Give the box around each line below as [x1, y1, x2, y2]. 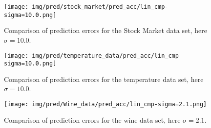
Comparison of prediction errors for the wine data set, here [4, 114, 181, 125]
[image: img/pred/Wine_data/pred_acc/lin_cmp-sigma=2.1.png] [4, 101, 207, 108]
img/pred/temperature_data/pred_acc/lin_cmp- [32, 52, 183, 59]
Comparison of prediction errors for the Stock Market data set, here [4, 25, 207, 35]
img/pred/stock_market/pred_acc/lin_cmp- [32, 3, 169, 10]
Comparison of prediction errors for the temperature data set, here [4, 74, 204, 84]
